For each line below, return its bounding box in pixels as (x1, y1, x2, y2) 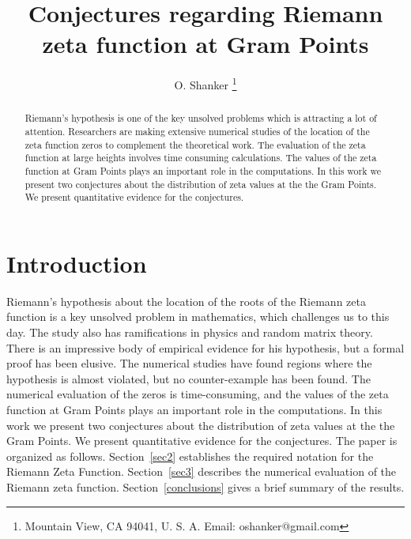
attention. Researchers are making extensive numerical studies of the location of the (25, 125, 370, 138)
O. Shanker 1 (174, 74, 237, 92)
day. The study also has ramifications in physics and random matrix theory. (6, 324, 373, 341)
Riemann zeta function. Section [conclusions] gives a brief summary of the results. (6, 479, 405, 496)
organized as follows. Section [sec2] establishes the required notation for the (6, 447, 374, 464)
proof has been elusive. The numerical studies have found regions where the (6, 355, 372, 371)
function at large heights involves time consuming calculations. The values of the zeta (25, 151, 377, 164)
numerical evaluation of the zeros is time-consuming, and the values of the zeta (6, 386, 389, 402)
